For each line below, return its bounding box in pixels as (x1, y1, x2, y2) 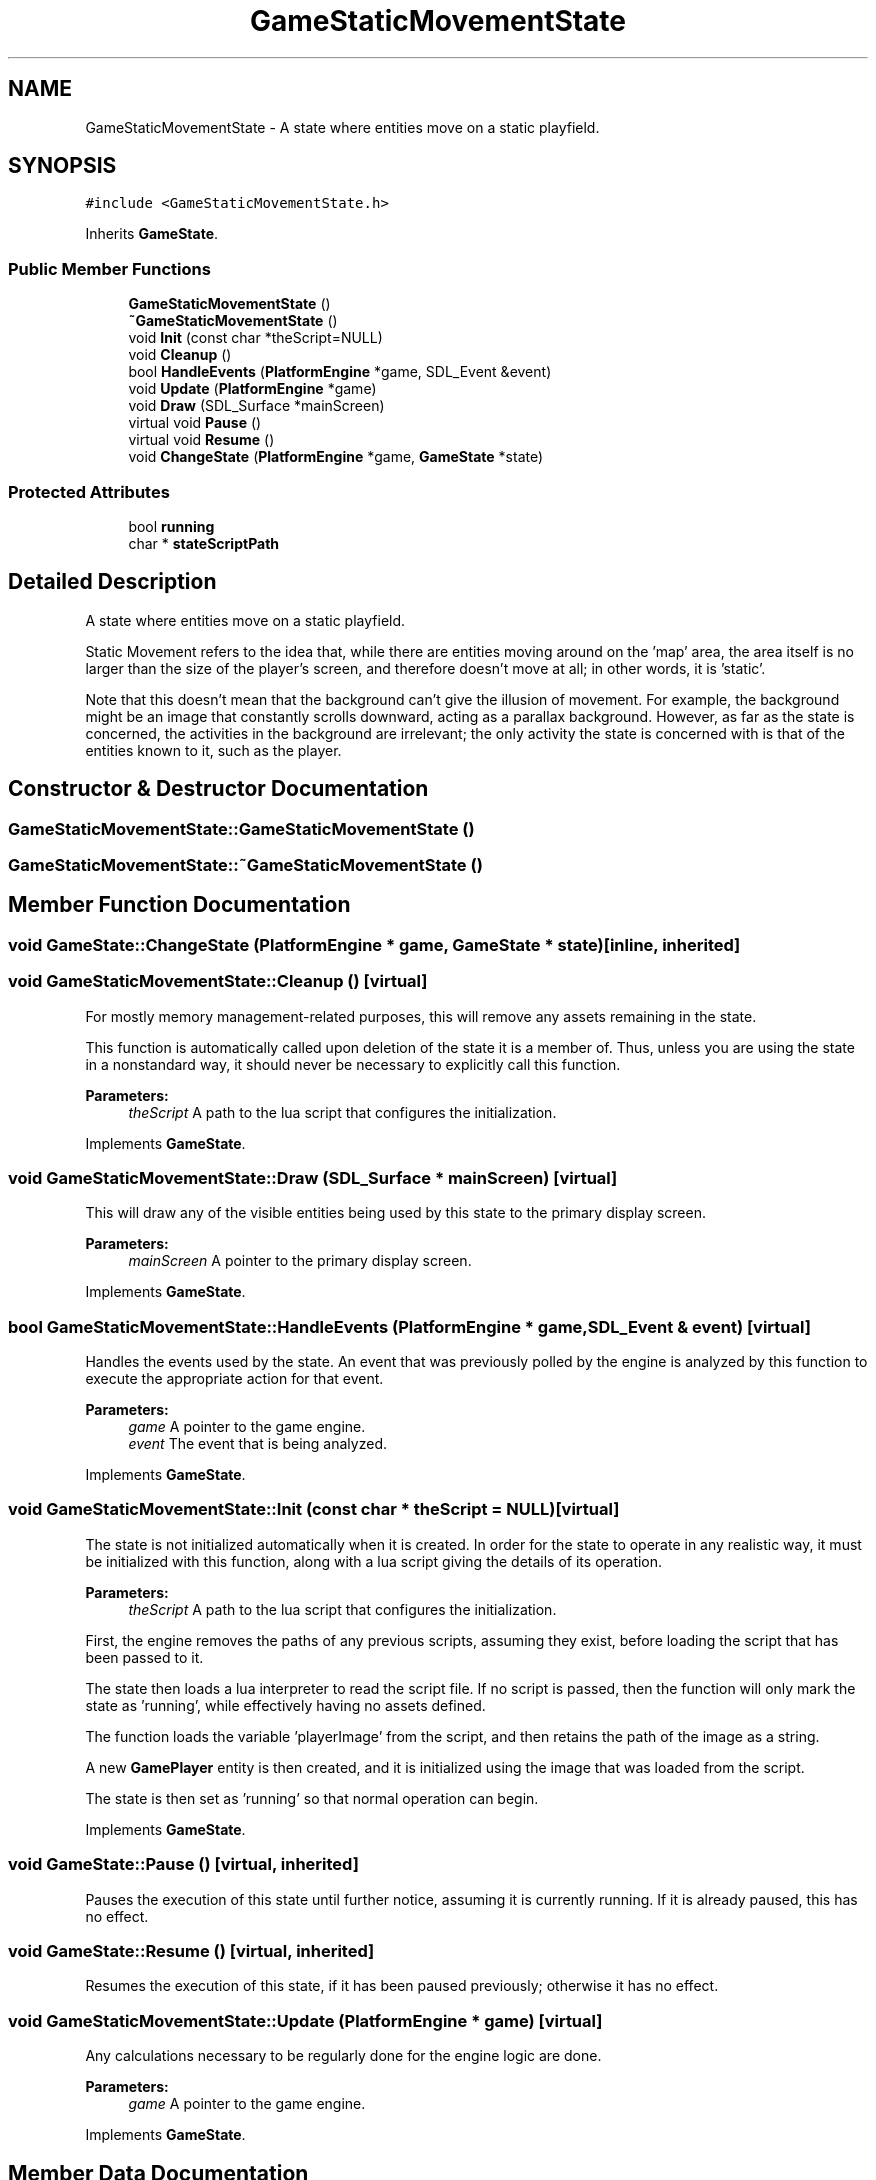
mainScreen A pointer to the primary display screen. (128, 1252, 472, 1270)
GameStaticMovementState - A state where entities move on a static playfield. (85, 118, 600, 136)
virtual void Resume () (128, 431, 275, 449)
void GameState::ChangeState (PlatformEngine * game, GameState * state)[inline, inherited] (8, 934, 741, 955)
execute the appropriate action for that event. (85, 1370, 384, 1388)
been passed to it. (85, 1648, 204, 1666)
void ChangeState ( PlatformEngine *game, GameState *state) (128, 448, 544, 466)
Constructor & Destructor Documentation (8, 776, 429, 802)
